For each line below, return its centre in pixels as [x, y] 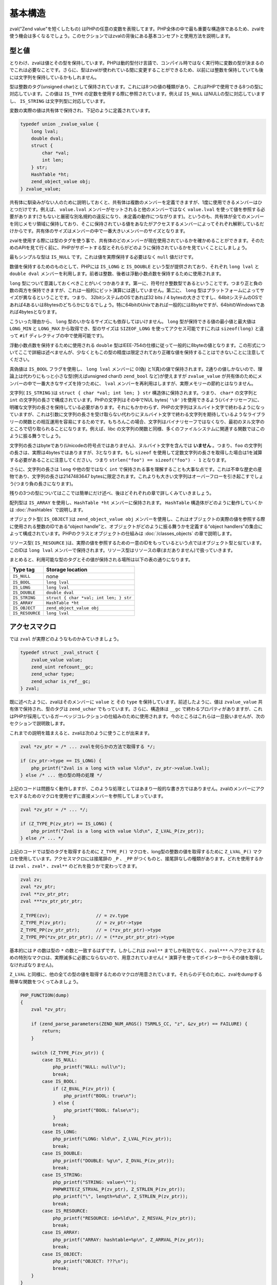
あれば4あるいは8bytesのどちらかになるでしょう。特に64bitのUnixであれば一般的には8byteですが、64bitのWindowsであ [137, 305]
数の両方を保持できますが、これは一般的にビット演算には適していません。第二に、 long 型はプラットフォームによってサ [137, 290]
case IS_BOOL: [60, 1081]
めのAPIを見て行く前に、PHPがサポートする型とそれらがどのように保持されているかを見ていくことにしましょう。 [130, 248]
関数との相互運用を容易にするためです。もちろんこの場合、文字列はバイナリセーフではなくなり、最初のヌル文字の [144, 421]
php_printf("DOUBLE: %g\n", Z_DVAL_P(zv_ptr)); [114, 1161]
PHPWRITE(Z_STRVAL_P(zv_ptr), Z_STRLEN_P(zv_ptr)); [119, 1189]
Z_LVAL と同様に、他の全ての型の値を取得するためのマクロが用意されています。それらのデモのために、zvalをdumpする [136, 975]
